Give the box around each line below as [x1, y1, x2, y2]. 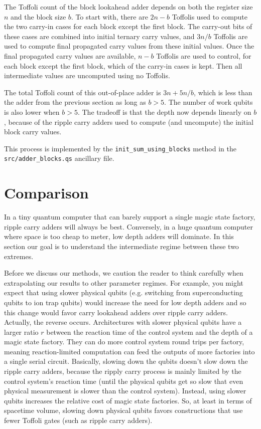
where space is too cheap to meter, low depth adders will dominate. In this [4, 231, 234, 242]
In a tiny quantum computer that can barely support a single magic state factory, [4, 211, 255, 222]
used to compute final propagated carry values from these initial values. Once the [4, 41, 254, 51]
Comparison [4, 182, 89, 203]
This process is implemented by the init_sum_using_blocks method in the [4, 143, 236, 153]
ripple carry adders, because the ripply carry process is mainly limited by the [4, 366, 241, 376]
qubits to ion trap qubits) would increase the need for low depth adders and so [4, 297, 246, 307]
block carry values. [4, 126, 62, 137]
